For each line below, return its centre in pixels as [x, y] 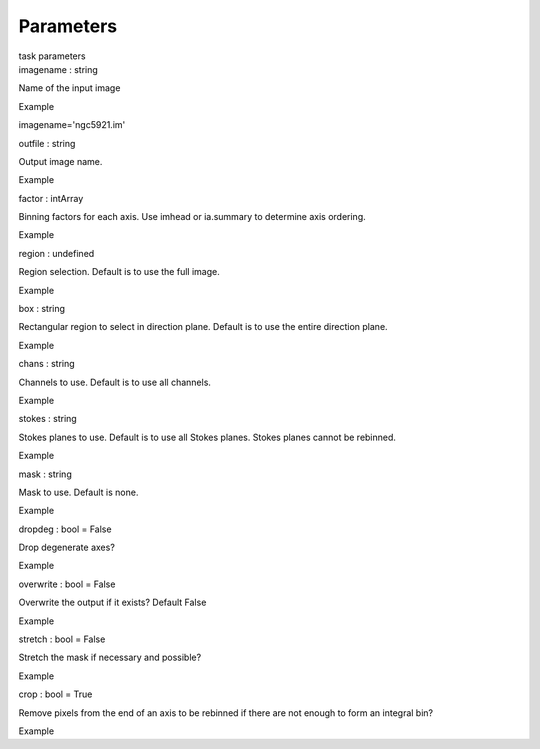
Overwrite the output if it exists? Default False [112, 602]
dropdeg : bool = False [65, 529]
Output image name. [60, 161]
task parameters [52, 56]
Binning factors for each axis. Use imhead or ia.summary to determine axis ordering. [192, 217]
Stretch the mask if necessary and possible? [110, 657]
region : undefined [56, 253]
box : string [41, 309]
